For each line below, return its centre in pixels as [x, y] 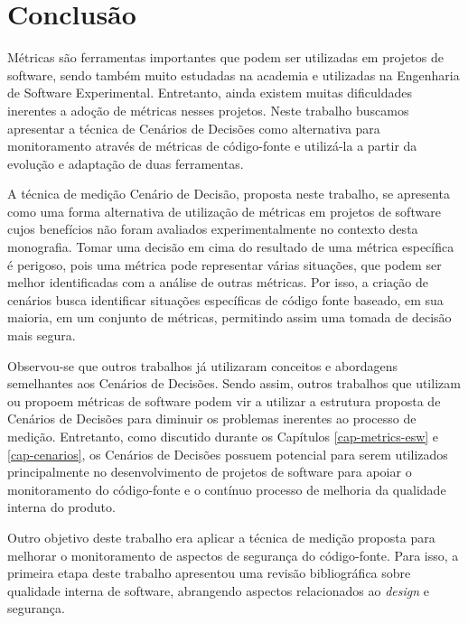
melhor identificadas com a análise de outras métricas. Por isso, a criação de [218, 282]
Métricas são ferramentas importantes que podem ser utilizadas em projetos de [225, 57]
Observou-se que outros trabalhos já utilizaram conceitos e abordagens [202, 365]
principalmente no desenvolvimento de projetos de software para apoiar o [210, 472]
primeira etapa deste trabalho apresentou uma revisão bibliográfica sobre [209, 573]
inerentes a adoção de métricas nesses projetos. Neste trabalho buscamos [208, 110]
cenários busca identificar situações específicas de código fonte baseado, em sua [225, 299]
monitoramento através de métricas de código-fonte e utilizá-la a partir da [212, 146]
